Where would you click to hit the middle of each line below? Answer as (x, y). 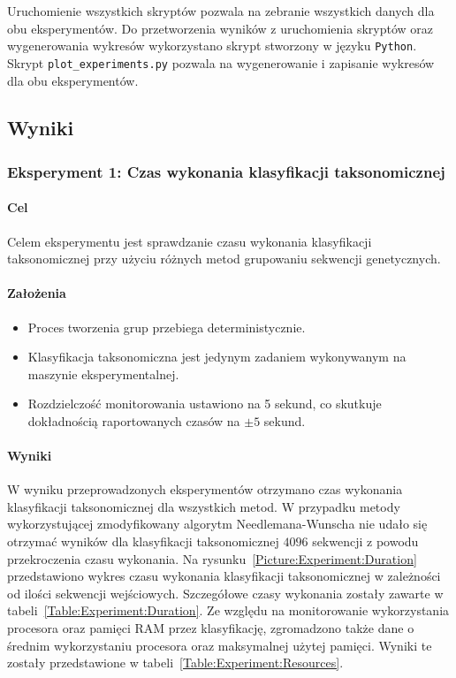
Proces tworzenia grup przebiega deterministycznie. (167, 327)
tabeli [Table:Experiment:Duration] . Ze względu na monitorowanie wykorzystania (228, 610)
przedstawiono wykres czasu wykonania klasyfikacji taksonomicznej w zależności (224, 576)
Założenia (37, 293)
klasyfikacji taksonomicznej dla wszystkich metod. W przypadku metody (204, 506)
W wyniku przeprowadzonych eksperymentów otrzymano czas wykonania (205, 489)
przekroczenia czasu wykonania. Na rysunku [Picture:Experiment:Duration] (212, 558)
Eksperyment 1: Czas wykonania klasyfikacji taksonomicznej (226, 171)
